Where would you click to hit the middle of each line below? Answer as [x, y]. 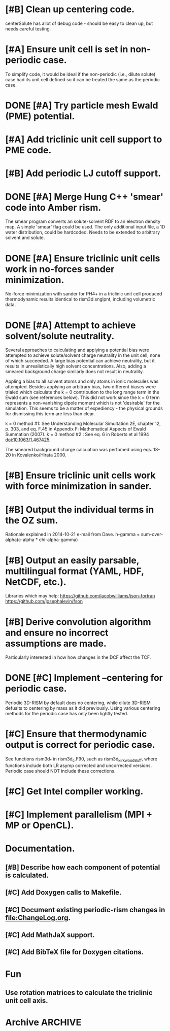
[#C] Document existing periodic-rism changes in [85, 910]
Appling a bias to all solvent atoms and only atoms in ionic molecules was [82, 381]
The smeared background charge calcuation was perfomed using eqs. [79, 450]
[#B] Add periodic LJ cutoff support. [83, 173]
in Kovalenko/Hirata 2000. [39, 455]
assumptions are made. [56, 643]
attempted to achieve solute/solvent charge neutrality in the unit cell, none [83, 355]
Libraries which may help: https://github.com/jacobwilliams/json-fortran [80, 596]
